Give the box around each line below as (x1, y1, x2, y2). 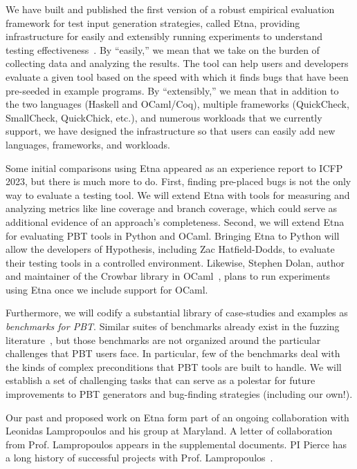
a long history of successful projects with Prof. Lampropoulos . (6, 450, 273, 465)
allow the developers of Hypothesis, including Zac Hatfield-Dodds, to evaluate (6, 242, 335, 256)
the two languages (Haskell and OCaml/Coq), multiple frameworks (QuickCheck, (6, 97, 349, 111)
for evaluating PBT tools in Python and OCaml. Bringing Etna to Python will (6, 228, 340, 242)
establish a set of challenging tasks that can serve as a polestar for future (6, 373, 315, 387)
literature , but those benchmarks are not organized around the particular (6, 332, 321, 347)
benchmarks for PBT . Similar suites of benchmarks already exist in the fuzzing (6, 319, 340, 334)
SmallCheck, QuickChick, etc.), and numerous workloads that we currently (6, 110, 322, 124)
